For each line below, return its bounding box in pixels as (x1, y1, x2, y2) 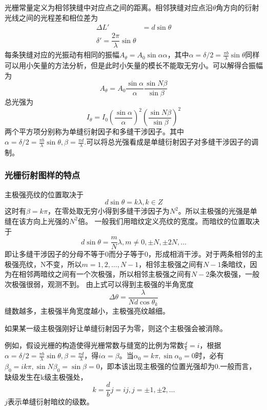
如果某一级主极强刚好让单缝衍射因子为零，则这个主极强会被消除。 (5, 322, 227, 333)
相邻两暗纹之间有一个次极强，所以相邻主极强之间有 (18, 269, 191, 279)
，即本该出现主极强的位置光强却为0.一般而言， (99, 360, 256, 371)
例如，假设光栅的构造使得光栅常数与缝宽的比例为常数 (5, 340, 184, 351)
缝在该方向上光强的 (5, 215, 69, 226)
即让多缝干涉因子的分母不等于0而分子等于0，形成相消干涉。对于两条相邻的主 (5, 249, 263, 259)
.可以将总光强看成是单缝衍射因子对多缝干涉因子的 (84, 136, 252, 147)
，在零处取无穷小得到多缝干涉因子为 (47, 206, 170, 216)
